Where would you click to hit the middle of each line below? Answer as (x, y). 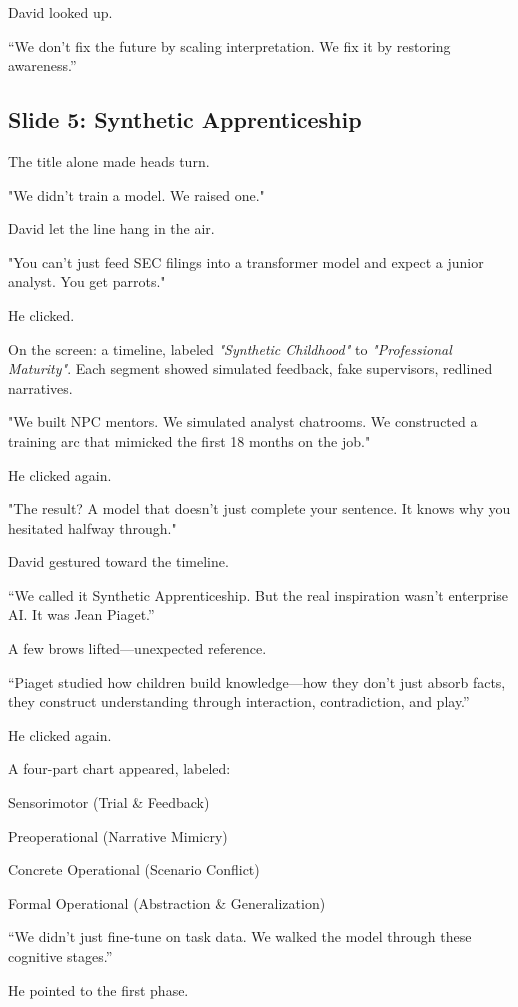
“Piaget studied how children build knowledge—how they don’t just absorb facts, (257, 681)
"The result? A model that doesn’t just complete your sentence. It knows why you (259, 508)
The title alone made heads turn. (109, 160)
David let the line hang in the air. (111, 228)
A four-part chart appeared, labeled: (119, 768)
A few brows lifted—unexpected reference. (137, 648)
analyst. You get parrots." (87, 281)
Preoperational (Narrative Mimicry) (118, 835)
